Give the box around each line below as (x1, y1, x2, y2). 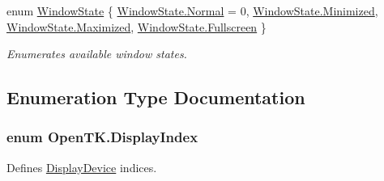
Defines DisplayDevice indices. (6, 158, 157, 175)
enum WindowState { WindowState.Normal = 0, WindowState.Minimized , (6, 2, 378, 19)
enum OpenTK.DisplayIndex (6, 127, 198, 147)
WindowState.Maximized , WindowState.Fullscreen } (6, 18, 267, 35)
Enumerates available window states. (6, 45, 187, 62)
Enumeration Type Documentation (6, 85, 305, 110)
